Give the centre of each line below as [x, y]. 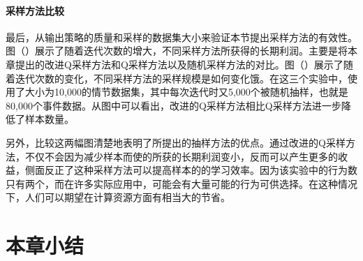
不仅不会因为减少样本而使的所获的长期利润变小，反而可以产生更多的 [181, 156]
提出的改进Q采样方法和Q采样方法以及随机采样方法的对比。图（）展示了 [179, 64]
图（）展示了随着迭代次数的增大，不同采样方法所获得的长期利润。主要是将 [177, 51]
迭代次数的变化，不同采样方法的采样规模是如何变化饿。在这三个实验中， [181, 78]
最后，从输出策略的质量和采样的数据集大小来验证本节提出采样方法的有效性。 [181, 37]
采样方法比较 [35, 10]
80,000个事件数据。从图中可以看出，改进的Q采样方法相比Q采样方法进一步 [173, 105]
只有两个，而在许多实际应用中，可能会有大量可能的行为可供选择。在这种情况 [181, 183]
